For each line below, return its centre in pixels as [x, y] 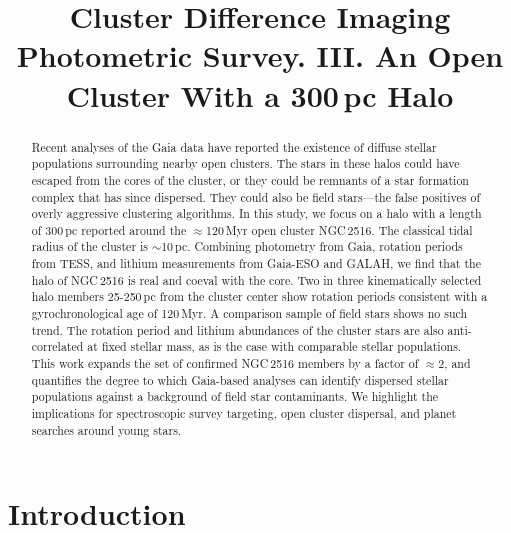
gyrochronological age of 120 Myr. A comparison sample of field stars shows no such [249, 313]
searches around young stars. [106, 429]
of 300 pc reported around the [109, 229]
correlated [57, 346]
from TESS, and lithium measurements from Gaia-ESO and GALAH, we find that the [256, 263]
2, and [454, 363]
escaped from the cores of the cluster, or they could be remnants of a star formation [250, 179]
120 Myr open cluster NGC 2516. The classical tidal [339, 229]
